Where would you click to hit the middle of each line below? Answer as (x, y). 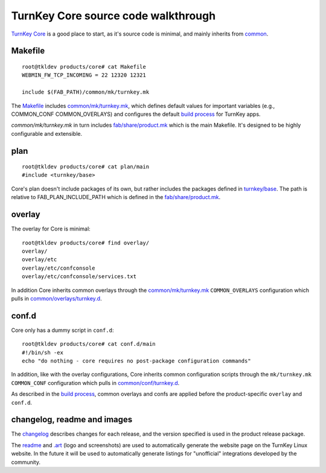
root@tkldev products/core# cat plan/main (86, 167)
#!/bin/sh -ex (43, 352)
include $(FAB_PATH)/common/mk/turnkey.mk (86, 92)
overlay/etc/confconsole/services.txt (79, 277)
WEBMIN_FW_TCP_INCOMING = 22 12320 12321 (84, 75)
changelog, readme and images (72, 420)
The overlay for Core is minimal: (51, 229)
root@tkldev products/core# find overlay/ (86, 243)
